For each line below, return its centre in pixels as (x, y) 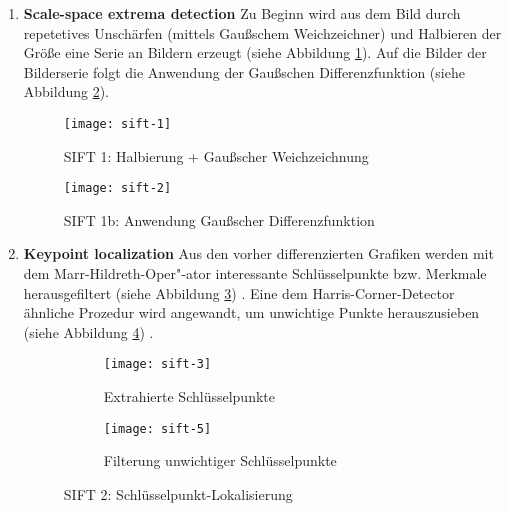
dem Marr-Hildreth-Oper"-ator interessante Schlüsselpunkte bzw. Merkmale (255, 273)
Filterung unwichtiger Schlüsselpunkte (220, 460)
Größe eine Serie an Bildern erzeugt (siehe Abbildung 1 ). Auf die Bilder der (255, 52)
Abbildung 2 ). (66, 91)
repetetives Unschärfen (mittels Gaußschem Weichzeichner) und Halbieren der (262, 32)
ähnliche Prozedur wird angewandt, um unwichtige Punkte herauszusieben (251, 312)
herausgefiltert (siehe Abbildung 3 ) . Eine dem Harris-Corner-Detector (239, 292)
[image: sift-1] (117, 123)
